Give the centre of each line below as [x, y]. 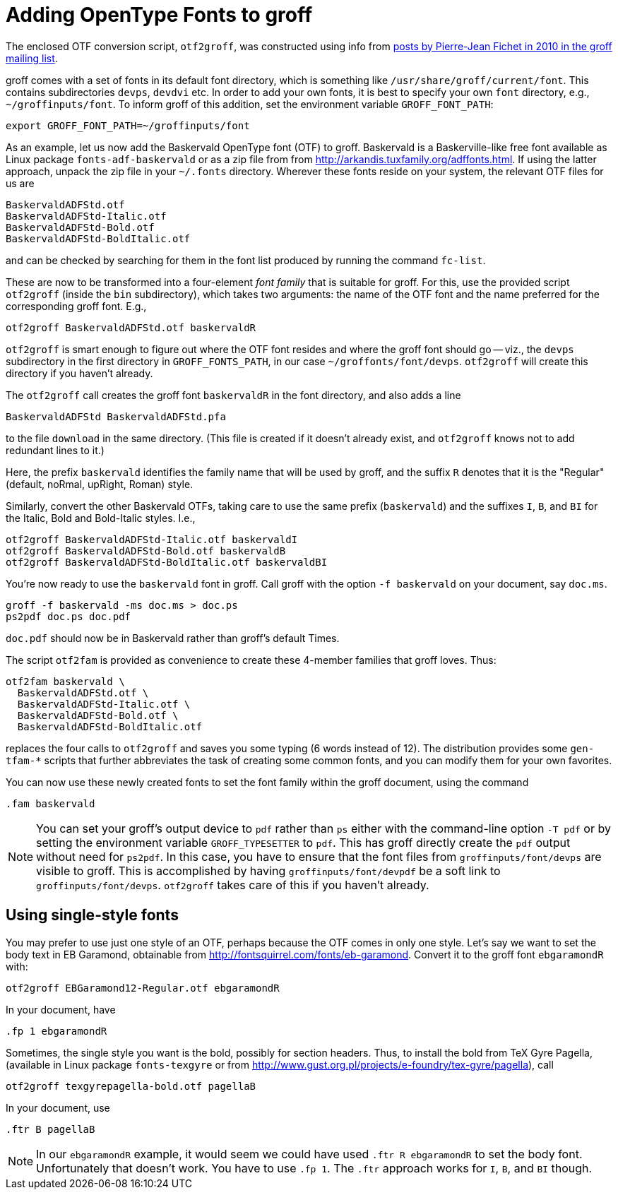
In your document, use [58, 1107]
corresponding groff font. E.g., [76, 306]
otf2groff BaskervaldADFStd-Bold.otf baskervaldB [146, 551]
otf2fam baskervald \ [65, 681]
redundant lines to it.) [55, 450]
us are [20, 183]
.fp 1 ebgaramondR [57, 1031]
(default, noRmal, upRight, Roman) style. [100, 484]
